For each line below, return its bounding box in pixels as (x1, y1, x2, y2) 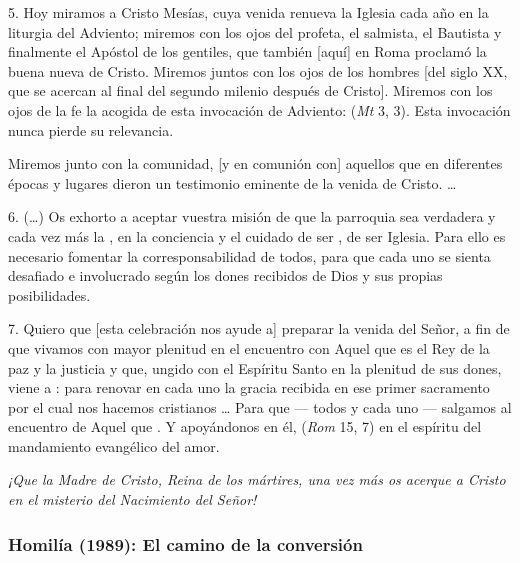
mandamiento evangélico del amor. (8, 435, 220, 456)
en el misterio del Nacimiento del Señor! (8, 489, 257, 510)
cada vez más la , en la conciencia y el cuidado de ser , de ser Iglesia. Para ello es (8, 225, 506, 246)
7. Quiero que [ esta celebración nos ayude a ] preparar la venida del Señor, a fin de (8, 318, 510, 339)
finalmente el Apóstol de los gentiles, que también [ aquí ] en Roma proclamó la (8, 41, 487, 62)
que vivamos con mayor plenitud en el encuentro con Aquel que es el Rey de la (8, 337, 490, 358)
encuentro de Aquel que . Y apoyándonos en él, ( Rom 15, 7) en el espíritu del (8, 416, 482, 437)
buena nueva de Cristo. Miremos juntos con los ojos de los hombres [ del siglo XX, (8, 60, 508, 81)
